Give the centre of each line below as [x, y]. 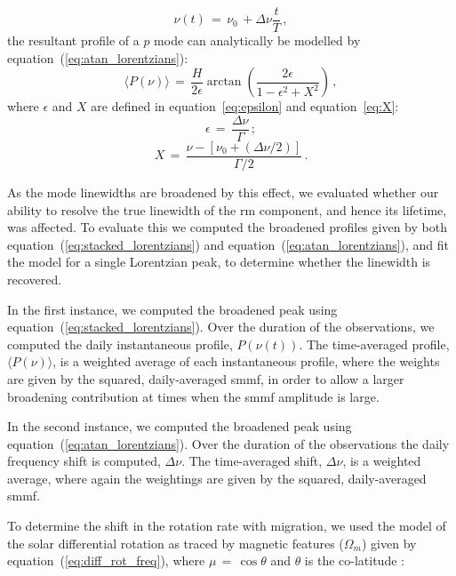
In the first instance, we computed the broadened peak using [172, 309]
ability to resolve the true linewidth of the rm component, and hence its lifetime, [227, 209]
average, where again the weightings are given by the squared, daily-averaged [217, 478]
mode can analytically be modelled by [257, 40]
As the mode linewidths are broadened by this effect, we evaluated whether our [223, 192]
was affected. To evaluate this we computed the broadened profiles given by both [227, 227]
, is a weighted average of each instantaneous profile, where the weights [246, 361]
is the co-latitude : [354, 560]
